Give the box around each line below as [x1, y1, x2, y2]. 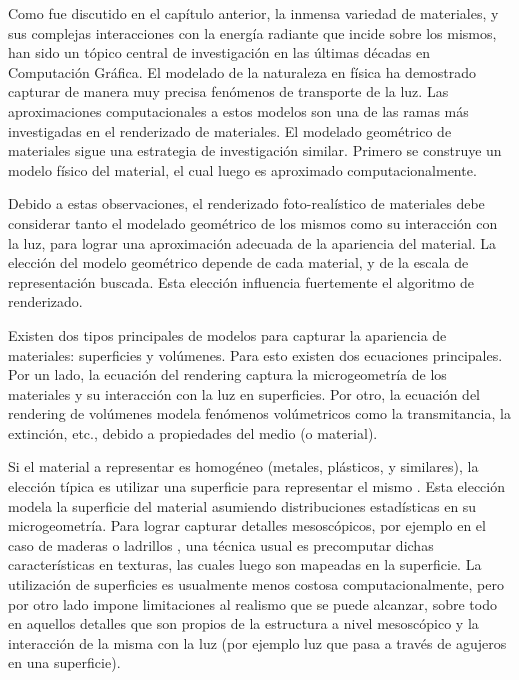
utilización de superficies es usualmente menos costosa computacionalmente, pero [8, 574, 505, 595]
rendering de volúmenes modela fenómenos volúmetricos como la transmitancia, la [8, 403, 511, 424]
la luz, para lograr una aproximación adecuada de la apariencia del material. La [8, 232, 497, 253]
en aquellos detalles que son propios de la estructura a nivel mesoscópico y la [8, 613, 479, 634]
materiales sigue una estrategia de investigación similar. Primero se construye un [8, 140, 502, 161]
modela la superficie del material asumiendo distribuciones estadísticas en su [8, 495, 477, 516]
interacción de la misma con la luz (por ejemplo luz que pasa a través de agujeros [8, 632, 507, 653]
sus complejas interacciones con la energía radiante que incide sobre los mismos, [8, 22, 497, 43]
